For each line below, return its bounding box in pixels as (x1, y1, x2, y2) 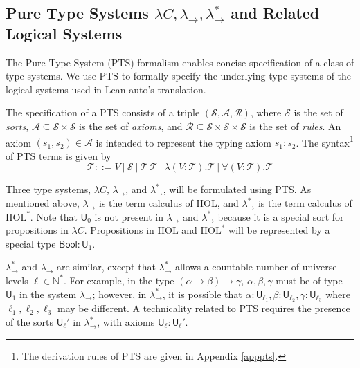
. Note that (30, 209, 78, 223)
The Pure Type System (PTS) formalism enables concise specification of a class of (6, 55, 354, 69)
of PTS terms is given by (6, 148, 111, 163)
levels (6, 273, 28, 287)
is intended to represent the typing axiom (96, 135, 271, 149)
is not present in (94, 209, 163, 223)
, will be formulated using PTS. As (163, 182, 312, 196)
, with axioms (97, 315, 155, 329)
